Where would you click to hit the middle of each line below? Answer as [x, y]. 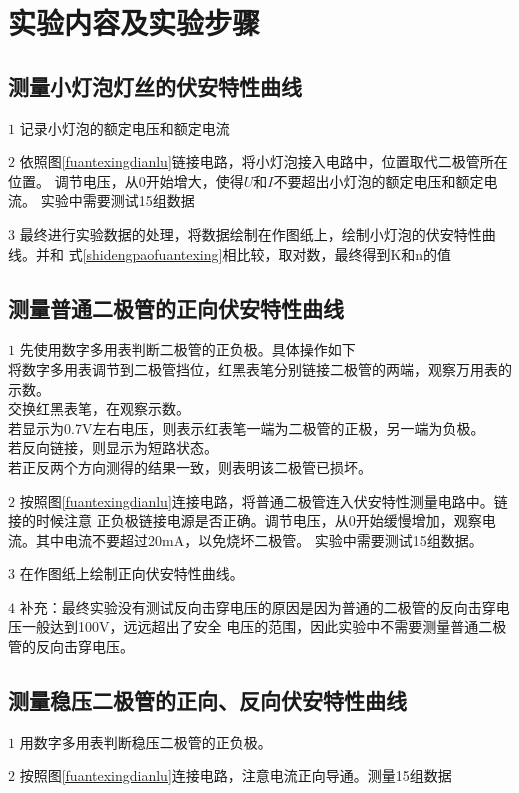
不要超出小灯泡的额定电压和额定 [378, 180]
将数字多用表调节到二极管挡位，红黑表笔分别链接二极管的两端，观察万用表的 [260, 368]
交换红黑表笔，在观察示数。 [99, 408]
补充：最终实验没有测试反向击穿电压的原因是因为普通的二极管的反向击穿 [257, 606]
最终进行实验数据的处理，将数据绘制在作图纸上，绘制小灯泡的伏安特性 [250, 233]
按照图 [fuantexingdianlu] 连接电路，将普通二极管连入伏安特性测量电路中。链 [263, 500]
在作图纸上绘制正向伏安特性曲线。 [131, 573]
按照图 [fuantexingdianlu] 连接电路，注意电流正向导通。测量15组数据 [235, 775]
